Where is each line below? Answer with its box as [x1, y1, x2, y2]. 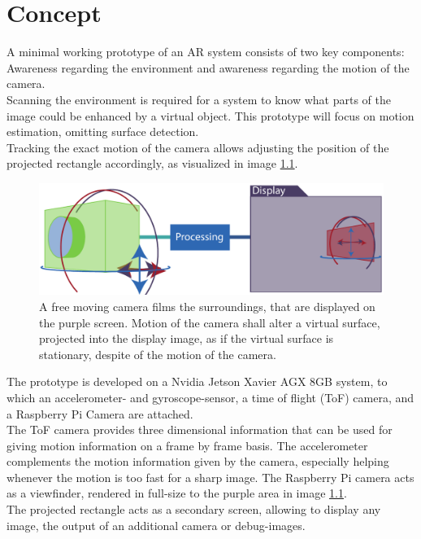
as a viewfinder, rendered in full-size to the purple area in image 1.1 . [7, 484, 347, 502]
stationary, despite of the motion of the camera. [39, 345, 276, 362]
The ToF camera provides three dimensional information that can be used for [7, 421, 393, 438]
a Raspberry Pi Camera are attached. [7, 405, 193, 422]
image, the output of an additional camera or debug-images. [7, 516, 306, 533]
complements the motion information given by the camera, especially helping [7, 453, 389, 470]
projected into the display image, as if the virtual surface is [39, 330, 334, 347]
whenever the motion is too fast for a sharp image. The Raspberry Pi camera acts [7, 468, 414, 485]
